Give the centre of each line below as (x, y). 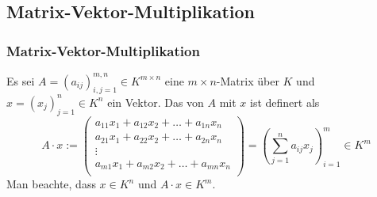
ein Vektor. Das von (156, 102)
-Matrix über (248, 80)
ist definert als (285, 102)
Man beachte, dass (51, 184)
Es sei (21, 80)
